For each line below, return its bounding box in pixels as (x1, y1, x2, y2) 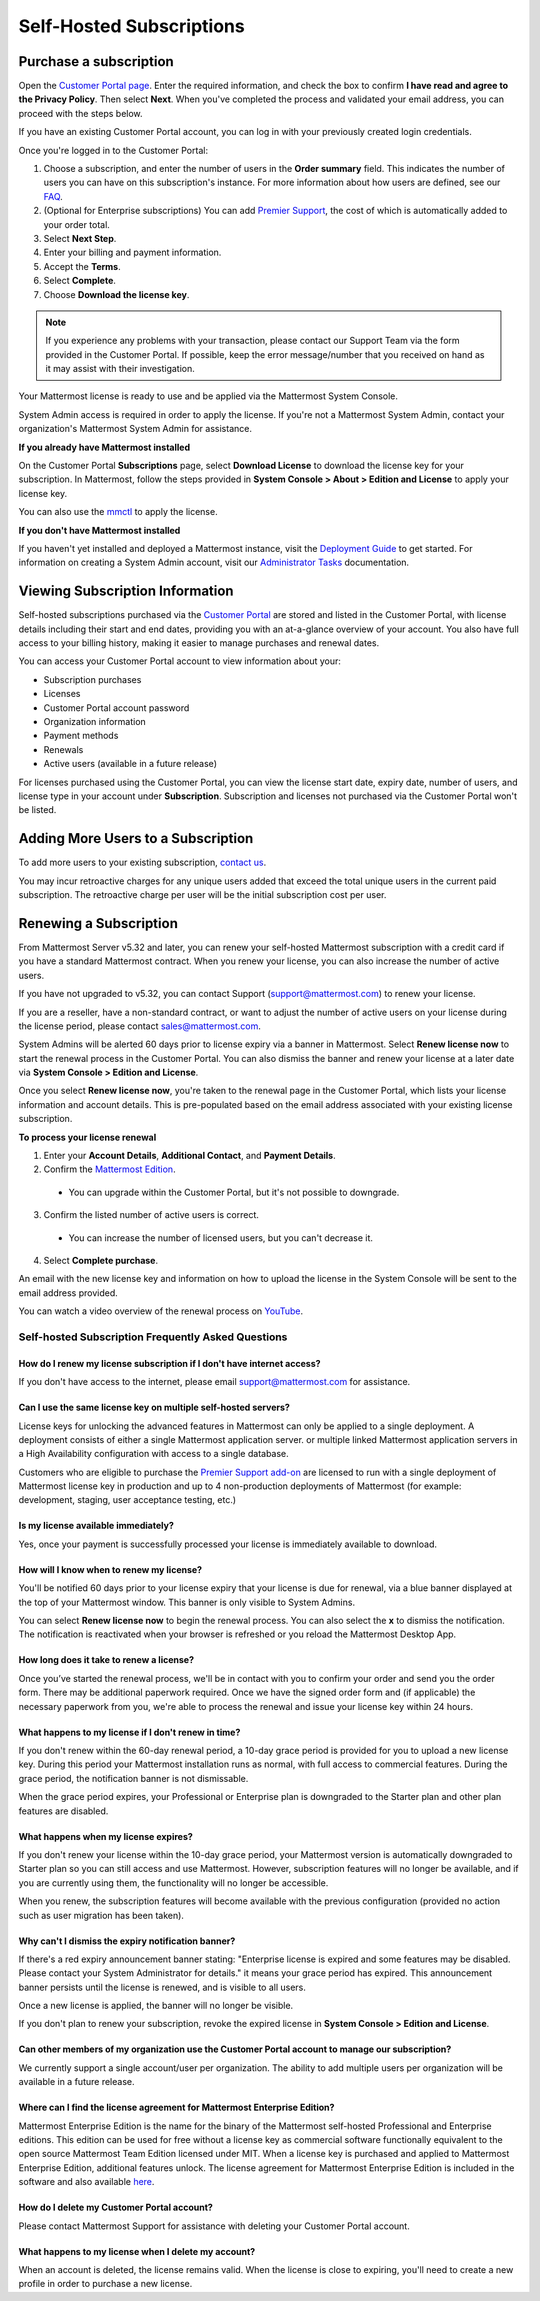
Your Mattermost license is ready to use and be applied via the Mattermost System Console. (18, 390, 399, 402)
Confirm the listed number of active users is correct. (43, 1209, 260, 1221)
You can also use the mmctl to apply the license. (18, 506, 219, 518)
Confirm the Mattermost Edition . (43, 1163, 176, 1175)
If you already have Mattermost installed (18, 441, 190, 453)
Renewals (43, 743, 84, 755)
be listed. (18, 804, 57, 816)
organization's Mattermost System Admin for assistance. (18, 423, 252, 435)
